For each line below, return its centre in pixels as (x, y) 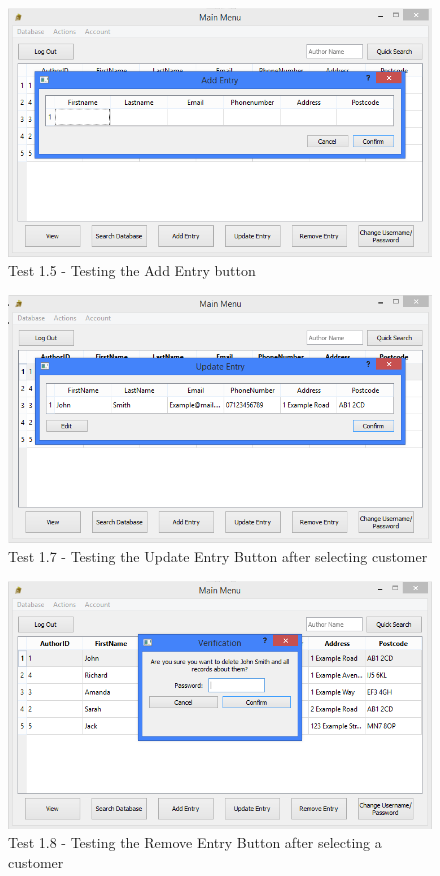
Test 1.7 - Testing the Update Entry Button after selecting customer (218, 556)
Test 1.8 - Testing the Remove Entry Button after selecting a (195, 842)
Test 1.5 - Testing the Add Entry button (132, 270)
